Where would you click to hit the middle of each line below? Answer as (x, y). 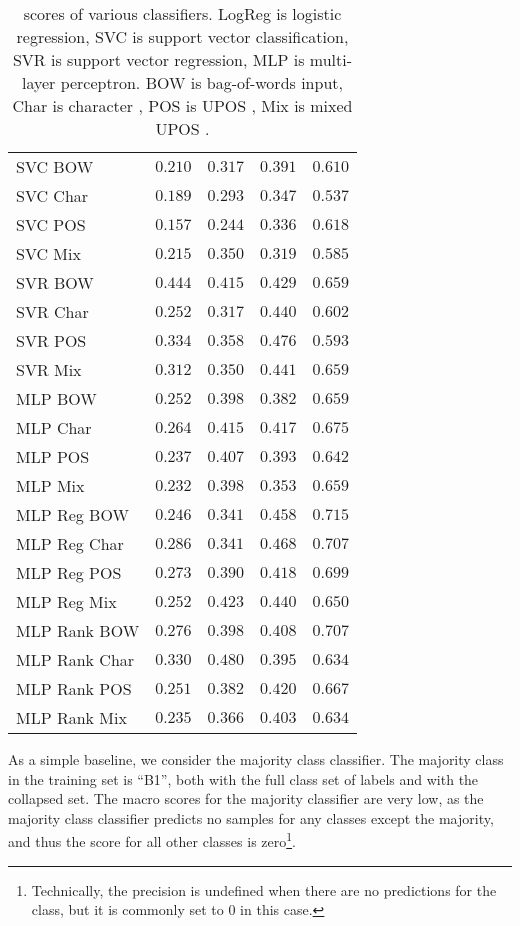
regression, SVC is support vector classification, (182, 36)
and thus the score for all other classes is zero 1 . (152, 840)
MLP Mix (50, 485)
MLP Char (54, 427)
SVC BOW (55, 166)
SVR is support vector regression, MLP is (158, 59)
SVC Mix (48, 253)
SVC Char (52, 195)
